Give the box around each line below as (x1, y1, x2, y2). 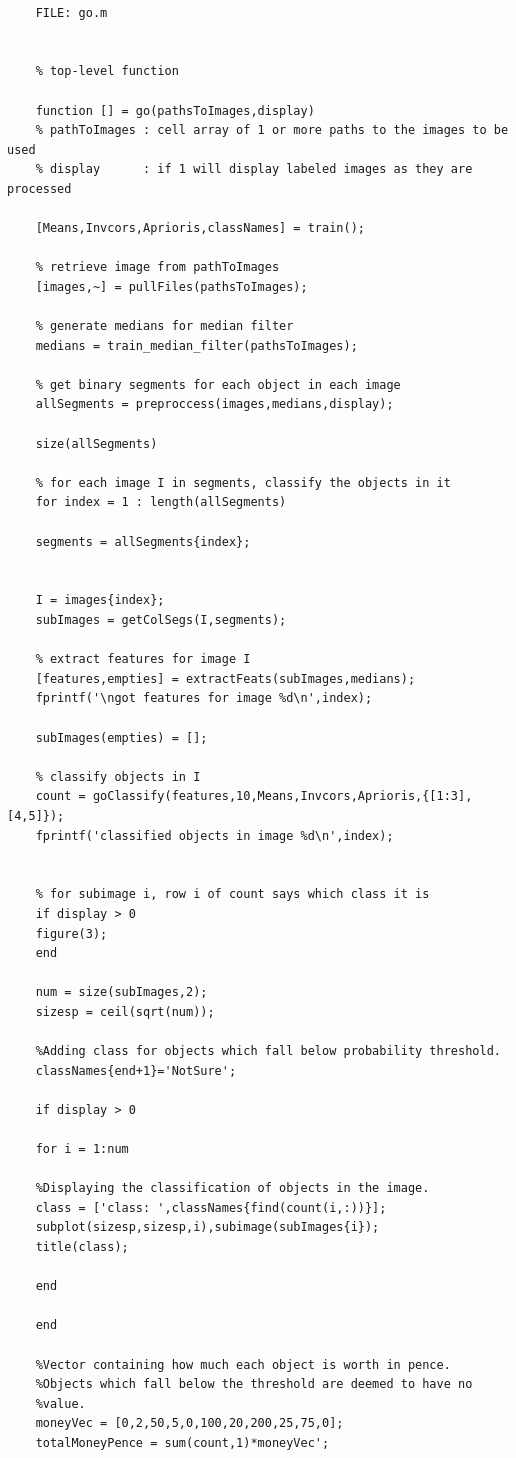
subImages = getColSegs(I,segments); (35, 613, 287, 627)
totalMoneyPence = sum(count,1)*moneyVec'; (35, 1435, 330, 1450)
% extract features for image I (35, 652, 251, 667)
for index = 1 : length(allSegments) (35, 495, 287, 510)
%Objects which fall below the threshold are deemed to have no (35, 1377, 473, 1392)
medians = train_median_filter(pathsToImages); (35, 338, 358, 353)
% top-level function (35, 64, 179, 79)
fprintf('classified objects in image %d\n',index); (35, 828, 394, 843)
